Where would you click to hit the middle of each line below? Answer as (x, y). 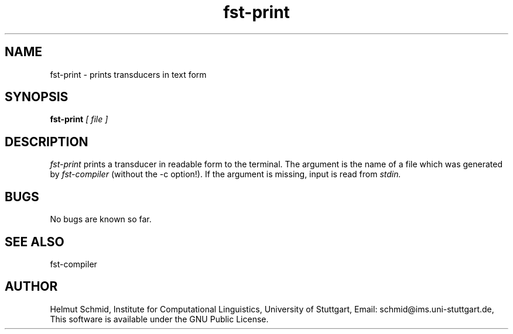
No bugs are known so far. (101, 219)
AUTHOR (31, 287)
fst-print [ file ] (79, 119)
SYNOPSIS (37, 97)
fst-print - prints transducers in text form (128, 74)
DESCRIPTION (47, 142)
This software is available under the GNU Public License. (159, 319)
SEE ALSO (35, 242)
